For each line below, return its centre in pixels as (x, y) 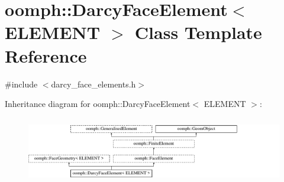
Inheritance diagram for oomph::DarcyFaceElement (98, 104)
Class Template (198, 32)
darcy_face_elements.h (93, 84)
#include (21, 84)
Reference (46, 55)
